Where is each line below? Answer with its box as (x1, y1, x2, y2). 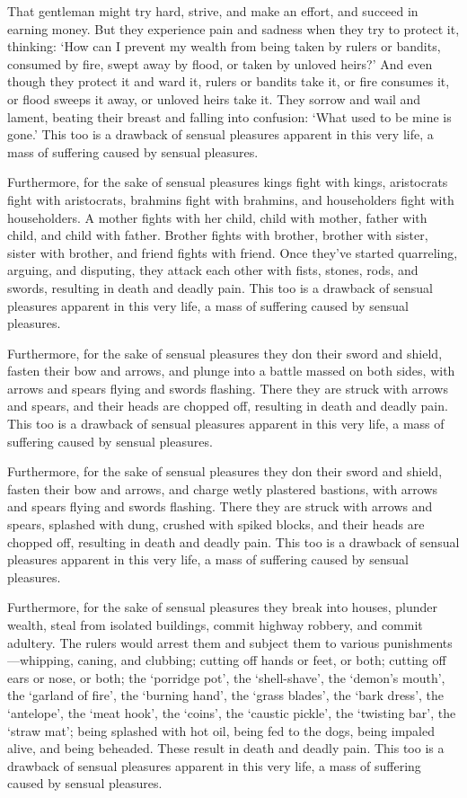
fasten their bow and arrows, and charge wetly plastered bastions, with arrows (7, 479, 438, 498)
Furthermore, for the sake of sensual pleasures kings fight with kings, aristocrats (7, 173, 448, 191)
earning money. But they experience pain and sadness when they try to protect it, (7, 19, 460, 38)
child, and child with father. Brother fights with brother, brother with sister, (7, 226, 428, 244)
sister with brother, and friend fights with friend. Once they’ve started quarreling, (7, 243, 458, 262)
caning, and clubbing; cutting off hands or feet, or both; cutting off (77, 651, 446, 669)
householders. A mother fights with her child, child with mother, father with (7, 208, 427, 226)
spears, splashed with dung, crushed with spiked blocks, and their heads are (7, 515, 425, 534)
